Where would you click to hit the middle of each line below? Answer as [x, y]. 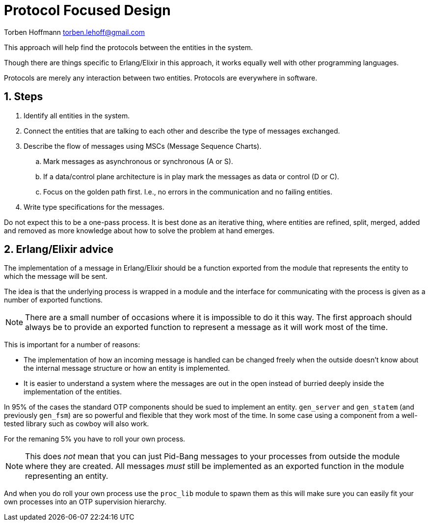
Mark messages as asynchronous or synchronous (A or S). [138, 161]
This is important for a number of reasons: [72, 345]
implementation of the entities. [73, 392]
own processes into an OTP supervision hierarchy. [85, 502]
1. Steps [24, 97]
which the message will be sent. [56, 276]
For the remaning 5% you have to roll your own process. [95, 439]
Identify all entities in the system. [77, 115]
